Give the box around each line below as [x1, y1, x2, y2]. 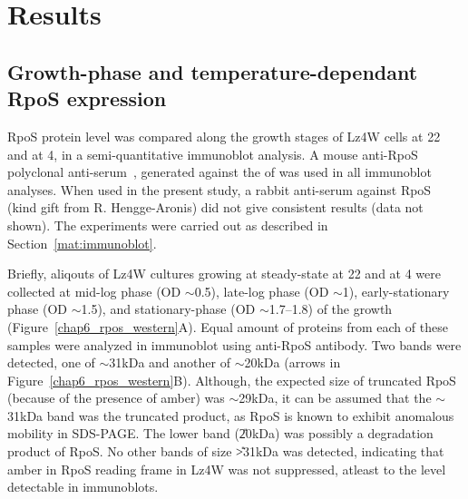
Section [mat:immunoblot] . [7, 233, 157, 252]
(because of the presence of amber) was [7, 388, 225, 407]
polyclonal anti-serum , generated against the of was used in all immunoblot [7, 162, 432, 181]
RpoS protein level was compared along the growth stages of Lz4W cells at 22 [7, 126, 441, 145]
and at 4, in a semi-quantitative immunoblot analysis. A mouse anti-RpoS [7, 144, 418, 163]
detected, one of [7, 353, 95, 372]
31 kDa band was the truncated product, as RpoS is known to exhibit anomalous [7, 406, 454, 425]
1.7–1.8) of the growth [268, 299, 393, 318]
